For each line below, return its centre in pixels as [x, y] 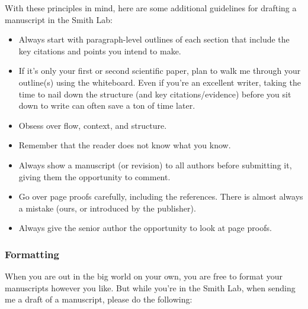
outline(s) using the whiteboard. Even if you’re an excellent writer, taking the [160, 82]
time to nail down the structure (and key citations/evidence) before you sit [155, 94]
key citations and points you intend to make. [100, 51]
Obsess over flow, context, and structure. [93, 125]
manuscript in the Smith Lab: [59, 19]
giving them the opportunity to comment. [94, 176]
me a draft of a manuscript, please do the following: [99, 299]
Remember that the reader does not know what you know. [125, 145]
